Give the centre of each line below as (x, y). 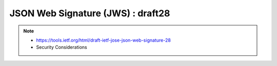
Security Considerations (62, 47)
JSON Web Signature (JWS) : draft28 (90, 13)
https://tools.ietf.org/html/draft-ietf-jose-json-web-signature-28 (104, 40)
